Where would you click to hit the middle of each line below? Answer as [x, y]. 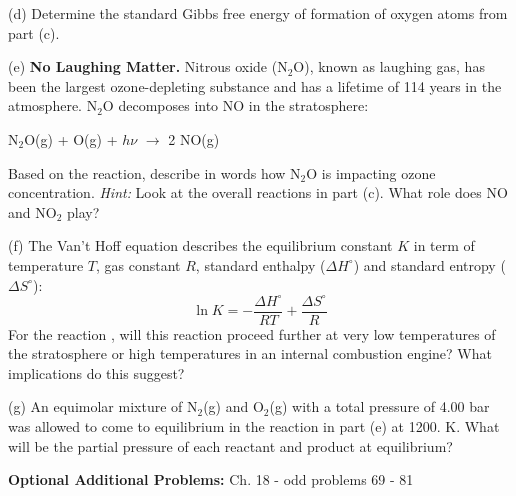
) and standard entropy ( [429, 264]
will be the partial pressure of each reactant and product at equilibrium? [230, 445]
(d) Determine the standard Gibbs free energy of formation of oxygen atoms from [258, 13]
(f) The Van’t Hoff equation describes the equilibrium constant [200, 245]
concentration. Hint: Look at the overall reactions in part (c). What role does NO [258, 192]
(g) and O [233, 406]
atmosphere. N [53, 105]
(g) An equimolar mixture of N [103, 406]
